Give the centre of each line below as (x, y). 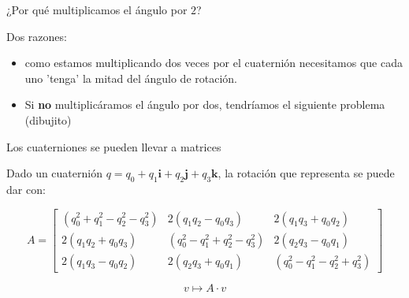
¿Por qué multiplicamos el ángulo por (97, 9)
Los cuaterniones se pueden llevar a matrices (114, 146)
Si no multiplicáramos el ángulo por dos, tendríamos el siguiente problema (205, 104)
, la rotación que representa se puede (306, 173)
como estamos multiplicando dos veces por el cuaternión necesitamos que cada (214, 63)
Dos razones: (37, 36)
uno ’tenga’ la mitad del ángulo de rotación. (131, 78)
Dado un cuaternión (54, 173)
